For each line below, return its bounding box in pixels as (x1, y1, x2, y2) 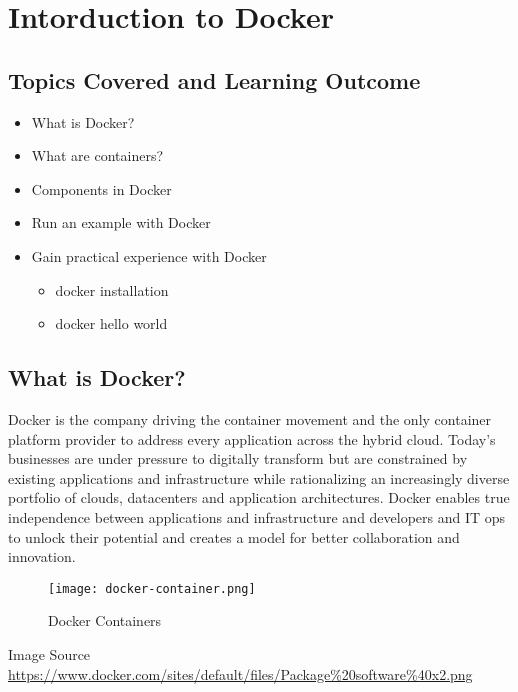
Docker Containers (48, 610, 162, 631)
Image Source (8, 643, 91, 664)
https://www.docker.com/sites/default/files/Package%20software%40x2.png (8, 663, 473, 684)
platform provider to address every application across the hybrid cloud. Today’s (8, 428, 496, 449)
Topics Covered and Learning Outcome (8, 64, 421, 95)
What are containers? (31, 145, 164, 166)
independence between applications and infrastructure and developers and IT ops (8, 506, 506, 527)
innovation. (8, 546, 76, 567)
